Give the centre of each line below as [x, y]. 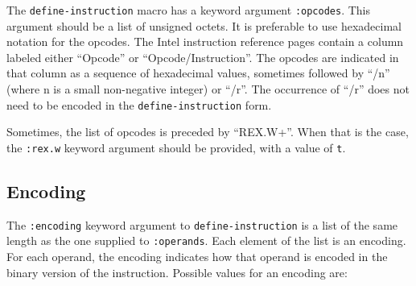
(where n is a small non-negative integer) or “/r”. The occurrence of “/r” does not [208, 89]
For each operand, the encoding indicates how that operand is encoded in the [197, 257]
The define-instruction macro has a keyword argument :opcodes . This [189, 10]
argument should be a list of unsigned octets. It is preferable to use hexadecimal [204, 25]
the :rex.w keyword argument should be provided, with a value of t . [176, 147]
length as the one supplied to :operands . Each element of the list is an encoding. [206, 240]
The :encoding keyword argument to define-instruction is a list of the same [202, 224]
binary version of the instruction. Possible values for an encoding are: [177, 272]
